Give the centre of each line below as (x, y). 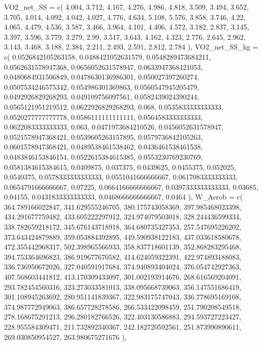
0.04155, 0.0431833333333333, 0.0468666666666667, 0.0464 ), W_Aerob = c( (124, 197)
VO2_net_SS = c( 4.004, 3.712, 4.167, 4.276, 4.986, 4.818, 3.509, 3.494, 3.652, (126, 7)
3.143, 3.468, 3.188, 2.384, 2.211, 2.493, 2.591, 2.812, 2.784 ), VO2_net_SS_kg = (131, 47)
